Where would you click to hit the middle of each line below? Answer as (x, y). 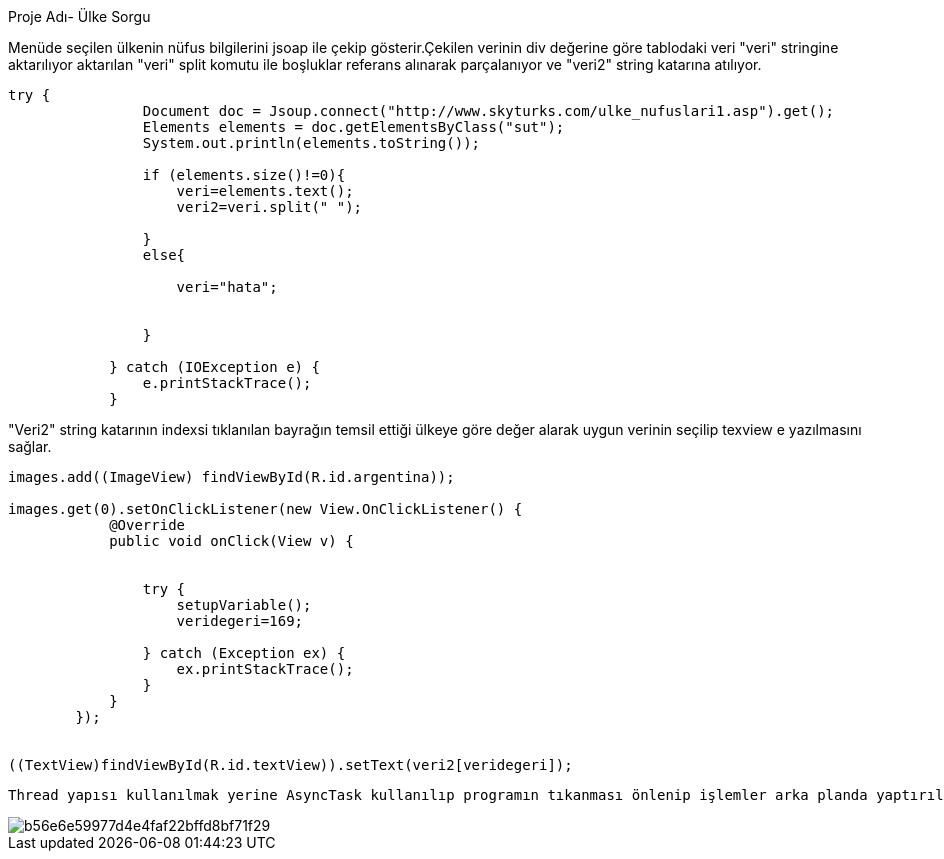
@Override (147, 525)
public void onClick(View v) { (231, 541)
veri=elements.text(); (265, 191)
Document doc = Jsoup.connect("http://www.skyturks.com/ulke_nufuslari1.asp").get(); (488, 111)
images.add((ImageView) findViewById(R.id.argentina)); (231, 477)
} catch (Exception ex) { (244, 653)
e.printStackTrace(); (227, 383)
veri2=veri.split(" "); (269, 207)
